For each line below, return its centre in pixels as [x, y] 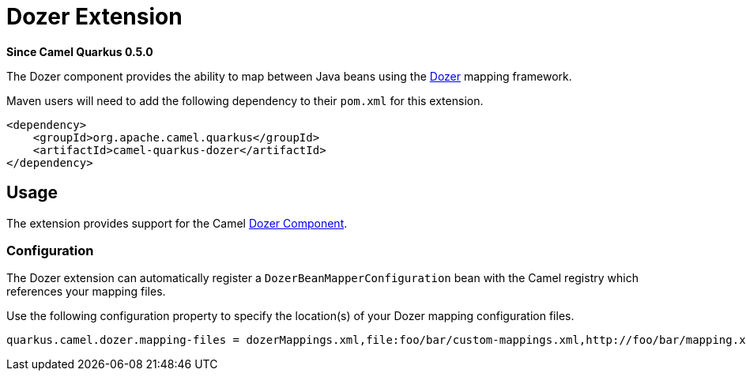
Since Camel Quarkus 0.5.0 [80, 51]
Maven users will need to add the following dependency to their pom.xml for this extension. [245, 100]
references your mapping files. [86, 292]
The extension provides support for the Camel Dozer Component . [177, 223]
